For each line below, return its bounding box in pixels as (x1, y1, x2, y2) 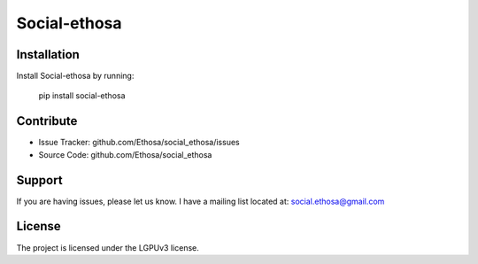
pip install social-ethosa (38, 90, 126, 101)
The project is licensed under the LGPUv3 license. (16, 242, 199, 252)
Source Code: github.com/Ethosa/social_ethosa (38, 149, 212, 159)
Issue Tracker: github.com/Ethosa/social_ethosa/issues (38, 137, 240, 148)
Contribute (16, 113, 78, 128)
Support (16, 173, 63, 188)
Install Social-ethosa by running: (16, 71, 135, 82)
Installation (16, 47, 80, 62)
